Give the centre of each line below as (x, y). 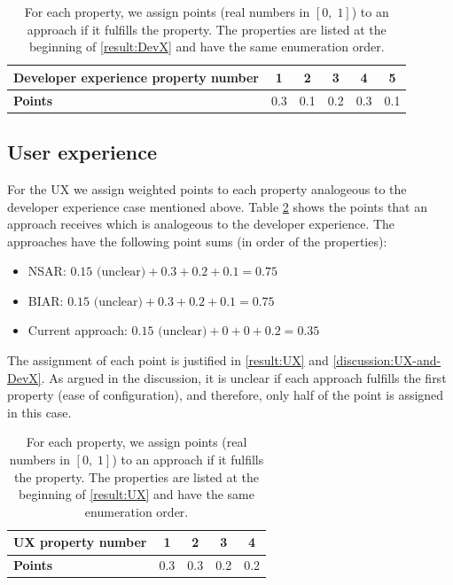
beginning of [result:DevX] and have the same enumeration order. (207, 47)
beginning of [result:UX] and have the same (137, 494)
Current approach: (78, 330)
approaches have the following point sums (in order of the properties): (197, 241)
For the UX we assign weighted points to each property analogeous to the (207, 188)
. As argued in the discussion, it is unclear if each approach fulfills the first (244, 377)
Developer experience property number (136, 77)
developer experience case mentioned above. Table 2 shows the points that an (218, 206)
